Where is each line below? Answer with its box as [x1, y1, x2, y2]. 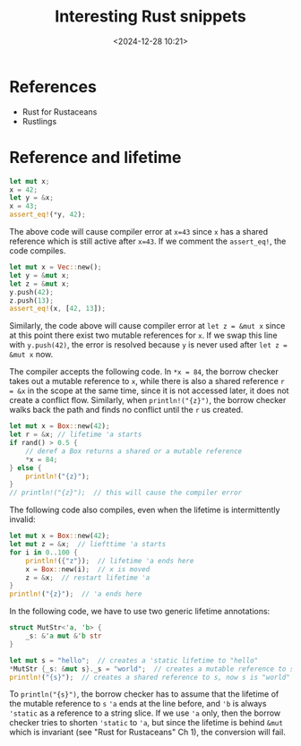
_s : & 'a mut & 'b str [25, 631, 102, 640]
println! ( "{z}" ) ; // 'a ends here [9, 589, 142, 599]
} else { [9, 463, 42, 472]
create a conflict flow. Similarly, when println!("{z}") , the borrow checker [9, 395, 287, 406]
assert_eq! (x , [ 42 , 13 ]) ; [9, 304, 106, 313]
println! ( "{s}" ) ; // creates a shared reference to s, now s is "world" [9, 673, 291, 682]
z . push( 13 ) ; [9, 296, 54, 305]
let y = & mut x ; [9, 270, 70, 279]
